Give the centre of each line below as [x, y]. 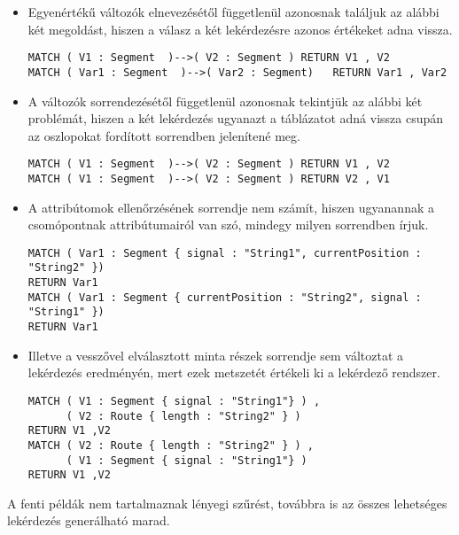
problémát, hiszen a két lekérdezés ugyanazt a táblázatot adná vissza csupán [236, 118]
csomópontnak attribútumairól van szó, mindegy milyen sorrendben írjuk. [228, 225]
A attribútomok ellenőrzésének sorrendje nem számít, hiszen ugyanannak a [231, 207]
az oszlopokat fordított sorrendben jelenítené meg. [164, 135]
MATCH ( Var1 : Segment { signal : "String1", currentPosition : [225, 253]
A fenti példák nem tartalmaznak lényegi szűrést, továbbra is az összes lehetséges [227, 503]
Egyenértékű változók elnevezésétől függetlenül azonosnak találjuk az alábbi [233, 12]
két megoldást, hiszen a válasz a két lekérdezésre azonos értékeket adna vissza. [240, 29]
